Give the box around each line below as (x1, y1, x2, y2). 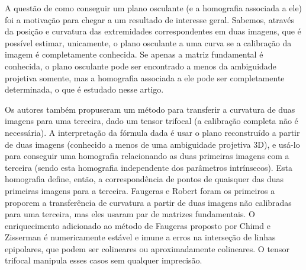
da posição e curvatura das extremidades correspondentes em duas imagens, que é (5, 25, 301, 37)
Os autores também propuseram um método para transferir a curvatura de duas (5, 103, 295, 115)
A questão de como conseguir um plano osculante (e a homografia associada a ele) (5, 2, 302, 14)
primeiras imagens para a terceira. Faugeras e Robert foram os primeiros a (5, 184, 275, 196)
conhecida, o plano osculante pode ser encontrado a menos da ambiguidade (5, 59, 276, 72)
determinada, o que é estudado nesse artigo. (5, 83, 164, 96)
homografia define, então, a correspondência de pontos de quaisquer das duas (5, 173, 284, 185)
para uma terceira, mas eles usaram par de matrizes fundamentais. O (5, 208, 255, 220)
